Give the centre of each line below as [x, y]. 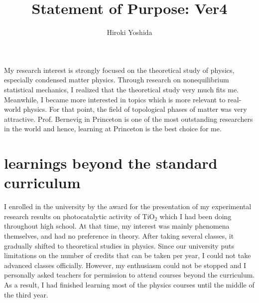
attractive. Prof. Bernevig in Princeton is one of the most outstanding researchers [129, 119]
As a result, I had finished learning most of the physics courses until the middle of [129, 284]
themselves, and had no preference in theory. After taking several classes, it [119, 235]
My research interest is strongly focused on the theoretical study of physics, [119, 70]
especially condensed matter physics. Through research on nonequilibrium [117, 80]
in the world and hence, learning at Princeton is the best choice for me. [113, 129]
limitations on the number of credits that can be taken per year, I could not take [128, 255]
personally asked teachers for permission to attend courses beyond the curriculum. [129, 275]
